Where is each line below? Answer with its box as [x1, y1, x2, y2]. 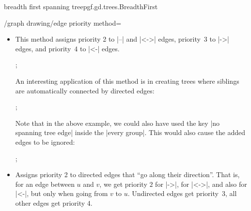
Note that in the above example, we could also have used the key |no [15, 118, 220, 128]
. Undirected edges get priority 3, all [127, 188, 237, 198]
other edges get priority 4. [15, 197, 93, 208]
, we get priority [99, 179, 147, 189]
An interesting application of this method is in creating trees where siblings [15, 75, 239, 86]
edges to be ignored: [15, 136, 75, 147]
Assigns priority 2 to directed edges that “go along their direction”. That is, [15, 169, 240, 180]
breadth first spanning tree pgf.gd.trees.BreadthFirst [4, 1, 158, 11]
